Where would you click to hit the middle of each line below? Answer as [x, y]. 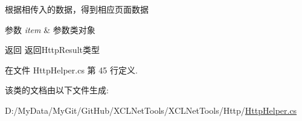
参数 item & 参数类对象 [50, 29]
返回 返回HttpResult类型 [52, 50]
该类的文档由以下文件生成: [57, 90]
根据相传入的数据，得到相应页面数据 [77, 9]
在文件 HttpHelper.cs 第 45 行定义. [71, 70]
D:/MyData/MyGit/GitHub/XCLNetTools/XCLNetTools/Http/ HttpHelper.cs [151, 110]
